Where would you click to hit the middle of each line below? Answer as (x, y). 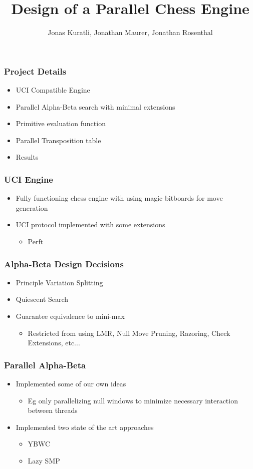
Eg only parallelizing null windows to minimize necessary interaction (133, 400)
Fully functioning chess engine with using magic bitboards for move (119, 198)
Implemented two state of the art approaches (85, 427)
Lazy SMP (44, 460)
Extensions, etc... (54, 343)
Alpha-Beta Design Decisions (64, 264)
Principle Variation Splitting (59, 282)
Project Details (35, 71)
